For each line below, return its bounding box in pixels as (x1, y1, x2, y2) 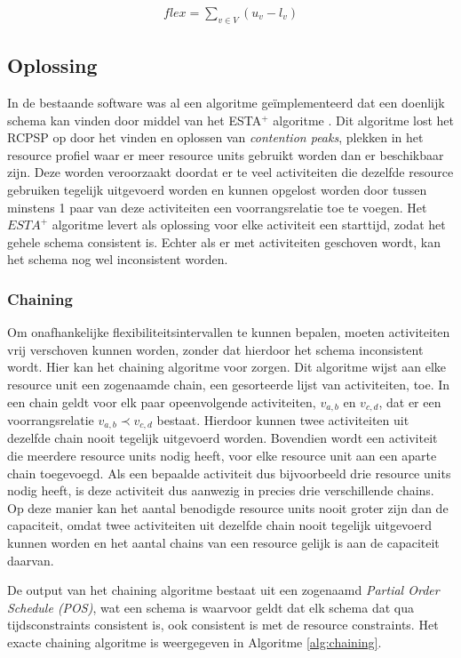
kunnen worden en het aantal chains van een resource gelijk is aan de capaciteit (7, 534, 440, 552)
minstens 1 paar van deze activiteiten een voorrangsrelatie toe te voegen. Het (7, 197, 427, 216)
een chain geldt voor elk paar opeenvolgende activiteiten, (7, 392, 316, 411)
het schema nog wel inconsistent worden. (7, 250, 228, 269)
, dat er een (378, 392, 441, 411)
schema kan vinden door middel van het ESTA (7, 110, 262, 129)
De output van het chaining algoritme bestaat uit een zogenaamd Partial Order (7, 581, 440, 599)
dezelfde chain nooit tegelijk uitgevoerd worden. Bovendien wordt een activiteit (7, 429, 438, 447)
